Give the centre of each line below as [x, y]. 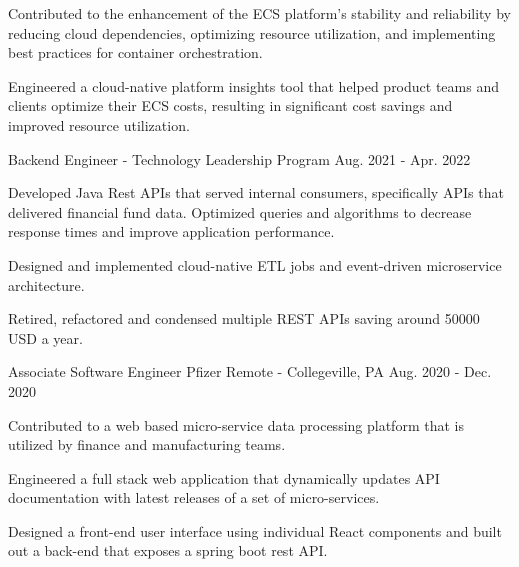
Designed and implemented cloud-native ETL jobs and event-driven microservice [255, 264]
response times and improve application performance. [171, 231]
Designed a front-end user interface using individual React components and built [255, 530]
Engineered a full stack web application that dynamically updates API [224, 477]
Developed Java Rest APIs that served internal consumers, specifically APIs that [256, 192]
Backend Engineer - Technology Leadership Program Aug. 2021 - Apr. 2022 [239, 158]
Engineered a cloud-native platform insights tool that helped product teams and [253, 85]
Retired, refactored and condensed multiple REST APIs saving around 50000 [244, 318]
